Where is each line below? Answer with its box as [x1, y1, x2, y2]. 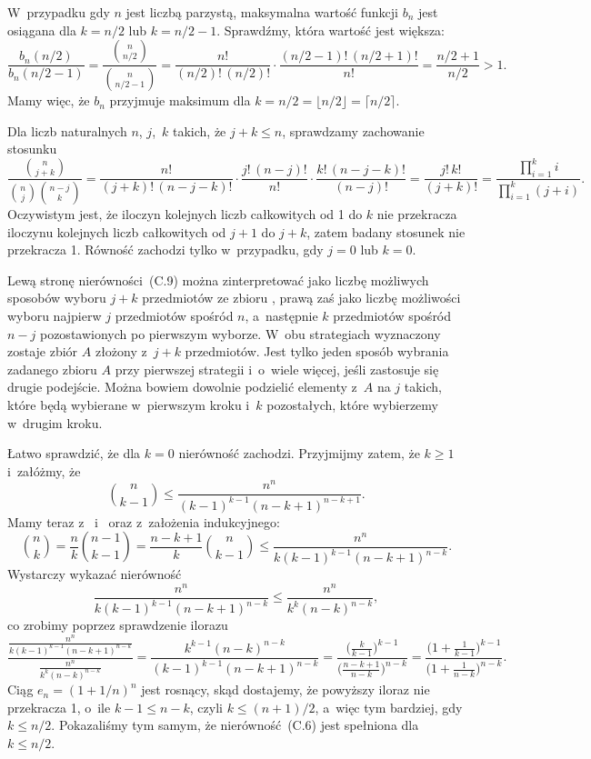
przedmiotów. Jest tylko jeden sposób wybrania [185, 342, 449, 361]
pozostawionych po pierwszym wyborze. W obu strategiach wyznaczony [39, 324, 441, 343]
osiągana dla [7, 20, 76, 39]
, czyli [189, 697, 223, 716]
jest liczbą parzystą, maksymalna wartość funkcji [125, 3, 399, 21]
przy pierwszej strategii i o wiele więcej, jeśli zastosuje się [115, 359, 439, 378]
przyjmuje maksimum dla [109, 91, 251, 110]
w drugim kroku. [7, 413, 103, 432]
